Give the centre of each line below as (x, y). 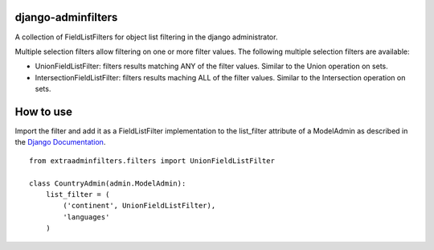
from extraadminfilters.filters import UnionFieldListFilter (152, 160)
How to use (43, 111)
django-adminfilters (66, 17)
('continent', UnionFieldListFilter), (139, 206)
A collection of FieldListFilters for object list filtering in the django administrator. (146, 37)
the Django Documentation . (60, 142)
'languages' (86, 217)
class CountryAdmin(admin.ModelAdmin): (108, 183)
